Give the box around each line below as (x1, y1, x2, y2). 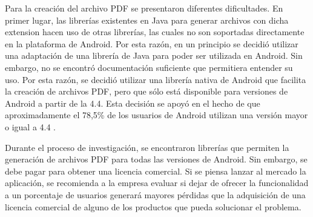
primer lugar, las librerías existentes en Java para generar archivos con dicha (5, 13, 289, 26)
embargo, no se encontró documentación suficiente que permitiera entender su (5, 61, 293, 73)
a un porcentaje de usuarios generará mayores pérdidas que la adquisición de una (5, 188, 306, 201)
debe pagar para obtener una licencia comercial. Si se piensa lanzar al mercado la (5, 164, 306, 177)
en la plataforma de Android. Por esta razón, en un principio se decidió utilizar (5, 37, 298, 50)
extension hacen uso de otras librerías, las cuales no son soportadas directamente (5, 25, 305, 38)
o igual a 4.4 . (5, 120, 56, 133)
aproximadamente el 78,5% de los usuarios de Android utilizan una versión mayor (5, 109, 308, 121)
